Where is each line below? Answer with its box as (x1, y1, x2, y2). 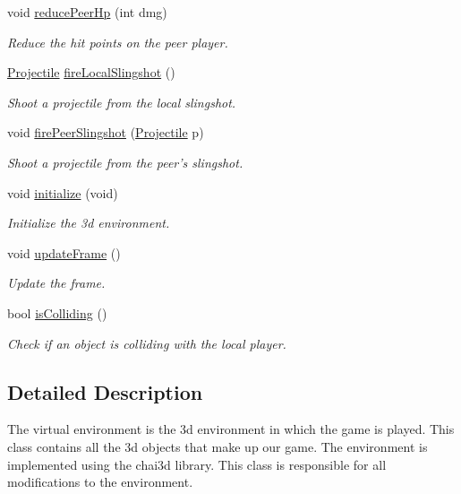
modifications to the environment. (7, 472, 193, 491)
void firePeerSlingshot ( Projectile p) (7, 123, 204, 142)
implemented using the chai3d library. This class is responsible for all (7, 455, 387, 473)
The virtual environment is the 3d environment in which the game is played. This (7, 420, 455, 438)
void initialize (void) (7, 183, 118, 202)
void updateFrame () (7, 243, 121, 262)
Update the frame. (7, 273, 106, 292)
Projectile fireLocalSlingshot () (7, 63, 175, 82)
